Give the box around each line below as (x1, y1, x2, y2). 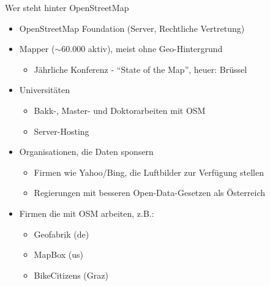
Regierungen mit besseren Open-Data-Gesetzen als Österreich (34, 186, 266, 199)
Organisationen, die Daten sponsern (19, 145, 154, 158)
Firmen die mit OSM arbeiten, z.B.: (19, 206, 154, 219)
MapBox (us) (34, 248, 83, 261)
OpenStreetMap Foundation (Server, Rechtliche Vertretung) (19, 21, 245, 34)
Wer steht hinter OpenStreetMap (5, 1, 129, 13)
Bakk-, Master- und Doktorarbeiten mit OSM (34, 103, 206, 116)
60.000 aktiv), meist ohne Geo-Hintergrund (61, 42, 223, 55)
